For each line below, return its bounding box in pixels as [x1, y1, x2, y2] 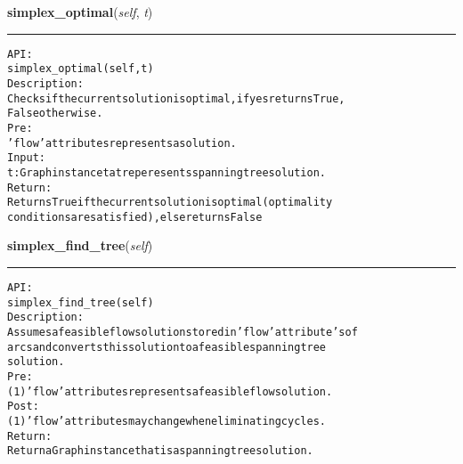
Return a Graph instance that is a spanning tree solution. [7, 444, 313, 458]
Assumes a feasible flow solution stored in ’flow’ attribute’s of [7, 326, 358, 339]
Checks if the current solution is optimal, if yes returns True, [7, 92, 345, 105]
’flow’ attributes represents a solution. [7, 136, 237, 150]
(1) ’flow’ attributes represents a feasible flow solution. [7, 385, 333, 398]
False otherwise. [7, 107, 103, 120]
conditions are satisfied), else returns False [7, 210, 263, 224]
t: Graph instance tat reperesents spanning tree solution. [7, 166, 326, 179]
